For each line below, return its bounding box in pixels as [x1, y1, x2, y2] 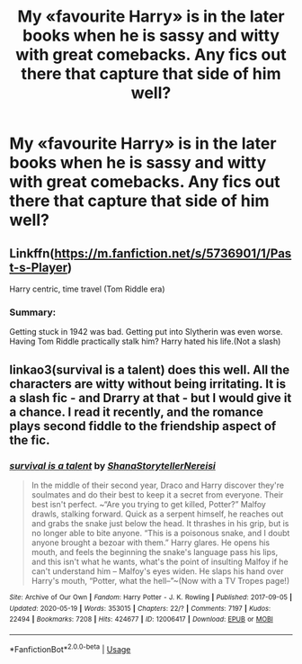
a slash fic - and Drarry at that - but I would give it [9, 390, 292, 406]
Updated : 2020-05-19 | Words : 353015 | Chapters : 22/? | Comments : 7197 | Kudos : [9, 604, 271, 613]
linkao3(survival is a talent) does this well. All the [9, 362, 290, 377]
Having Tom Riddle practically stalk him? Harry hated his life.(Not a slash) [9, 336, 281, 347]
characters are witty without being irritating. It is [9, 376, 287, 391]
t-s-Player [9, 259, 68, 275]
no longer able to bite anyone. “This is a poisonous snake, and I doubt [31, 527, 290, 538]
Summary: [9, 306, 57, 319]
